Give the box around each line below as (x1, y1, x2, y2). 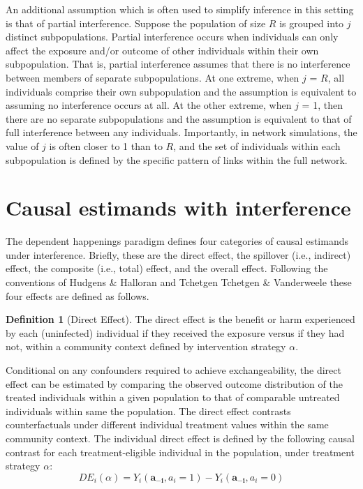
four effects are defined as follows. (6, 288, 149, 303)
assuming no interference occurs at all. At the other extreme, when (6, 98, 292, 112)
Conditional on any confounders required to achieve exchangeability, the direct (6, 363, 341, 377)
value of (6, 138, 39, 153)
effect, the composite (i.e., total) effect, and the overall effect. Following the (6, 261, 328, 276)
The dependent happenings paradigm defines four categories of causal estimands (6, 234, 348, 248)
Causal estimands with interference (6, 193, 351, 222)
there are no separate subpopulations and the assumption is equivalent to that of (6, 111, 352, 126)
